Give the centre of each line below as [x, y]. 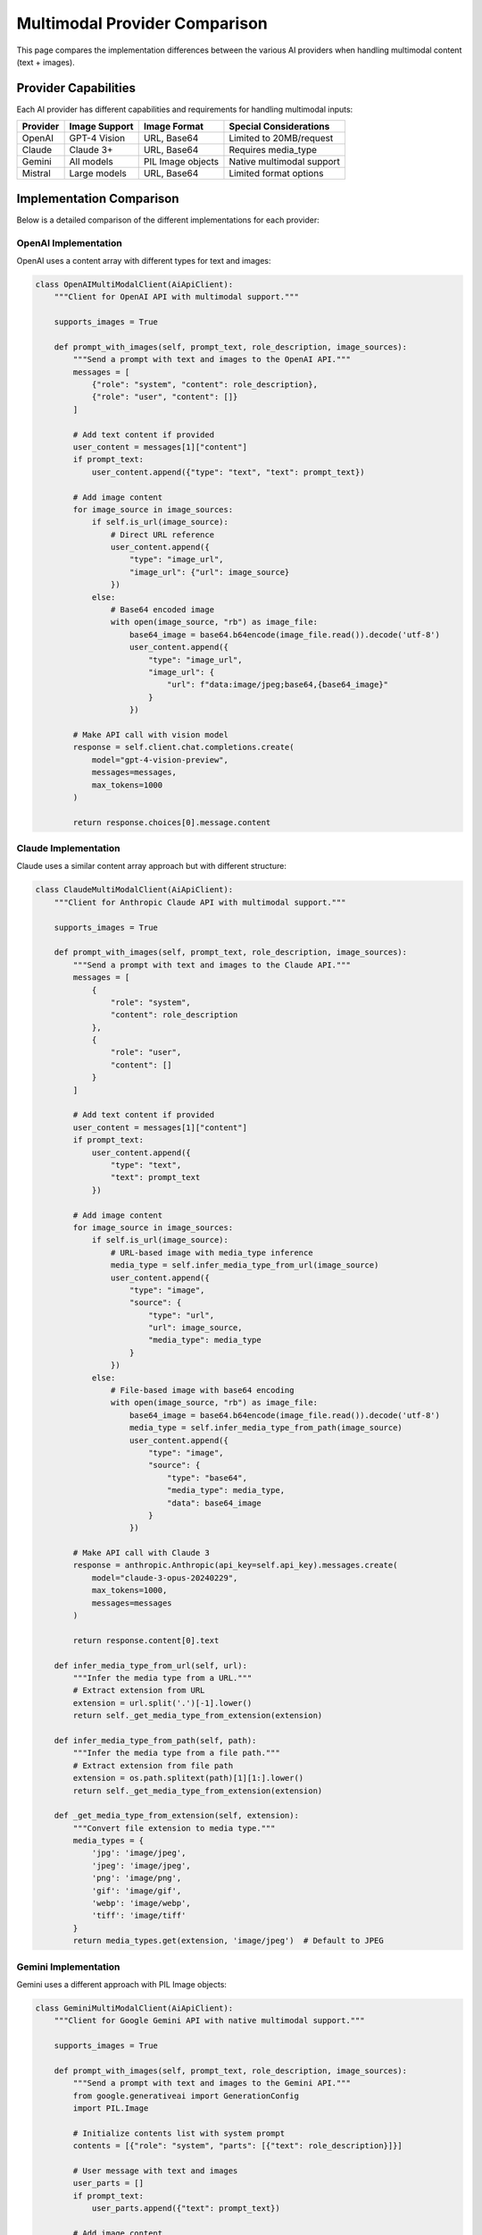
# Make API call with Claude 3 [141, 1553]
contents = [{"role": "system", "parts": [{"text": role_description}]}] [238, 2146]
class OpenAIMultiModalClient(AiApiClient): [134, 284]
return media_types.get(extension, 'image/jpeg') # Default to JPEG [228, 1941]
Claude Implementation [68, 848]
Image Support [101, 127]
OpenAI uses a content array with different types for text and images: [144, 260]
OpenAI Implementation [69, 243]
